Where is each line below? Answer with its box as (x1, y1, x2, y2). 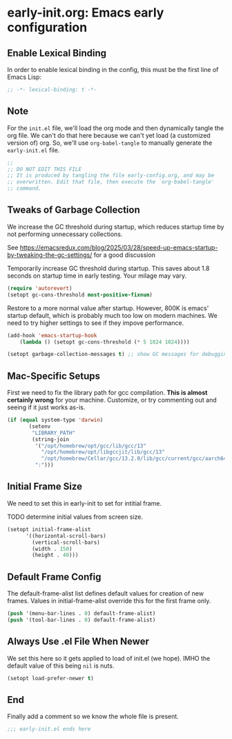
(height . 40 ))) (32, 552, 79, 559)
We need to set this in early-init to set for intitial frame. (7, 499, 162, 507)
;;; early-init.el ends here (7, 726, 91, 733)
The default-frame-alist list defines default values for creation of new (7, 589, 204, 598)
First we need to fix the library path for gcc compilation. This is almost (7, 389, 208, 397)
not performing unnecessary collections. (7, 230, 123, 238)
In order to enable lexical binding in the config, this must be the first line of (7, 66, 219, 73)
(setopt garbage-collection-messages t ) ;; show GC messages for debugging (7, 351, 230, 358)
